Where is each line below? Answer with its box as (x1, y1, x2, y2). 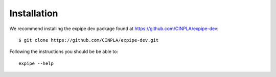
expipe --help (18, 60, 54, 66)
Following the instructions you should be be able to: (9, 48, 119, 55)
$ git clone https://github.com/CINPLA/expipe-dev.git (18, 37, 159, 43)
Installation (9, 8, 58, 19)
